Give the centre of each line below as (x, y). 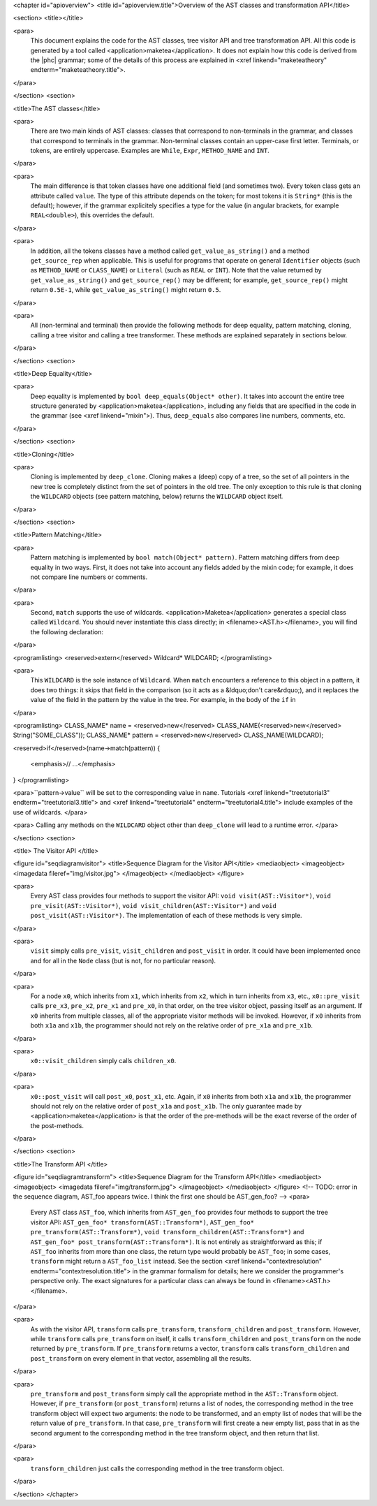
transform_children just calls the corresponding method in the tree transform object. (157, 1468)
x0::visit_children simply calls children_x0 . (103, 1061)
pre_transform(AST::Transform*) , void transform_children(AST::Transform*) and (167, 1232)
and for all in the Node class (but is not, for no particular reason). (123, 960)
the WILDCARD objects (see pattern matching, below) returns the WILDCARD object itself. (157, 497)
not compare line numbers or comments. (89, 577)
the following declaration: (67, 631)
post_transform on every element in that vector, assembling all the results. (141, 1358)
